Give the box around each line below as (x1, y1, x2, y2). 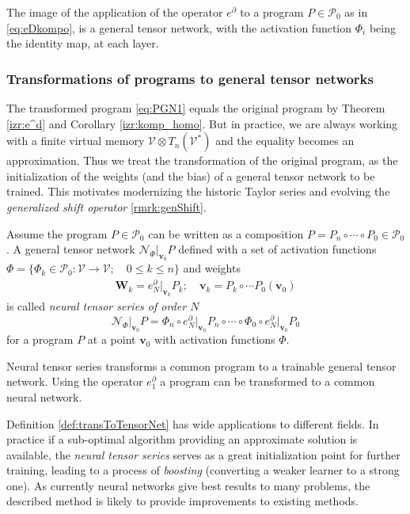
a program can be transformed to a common (160, 373, 375, 390)
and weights (183, 260, 241, 276)
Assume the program (6, 225, 108, 242)
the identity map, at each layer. (6, 35, 159, 51)
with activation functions (154, 331, 275, 348)
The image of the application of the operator (6, 4, 223, 20)
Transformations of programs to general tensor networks (6, 68, 374, 88)
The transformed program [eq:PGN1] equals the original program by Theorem (6, 100, 385, 116)
